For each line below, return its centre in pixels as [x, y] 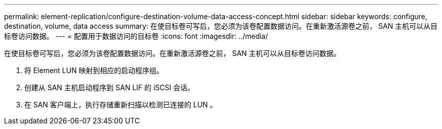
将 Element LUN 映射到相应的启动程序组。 [94, 70]
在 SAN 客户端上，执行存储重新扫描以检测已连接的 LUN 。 [121, 105]
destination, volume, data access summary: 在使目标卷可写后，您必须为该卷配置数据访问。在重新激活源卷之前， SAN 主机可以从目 [221, 26]
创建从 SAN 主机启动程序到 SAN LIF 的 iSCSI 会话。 [109, 87]
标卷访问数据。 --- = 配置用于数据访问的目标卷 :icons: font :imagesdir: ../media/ [136, 36]
